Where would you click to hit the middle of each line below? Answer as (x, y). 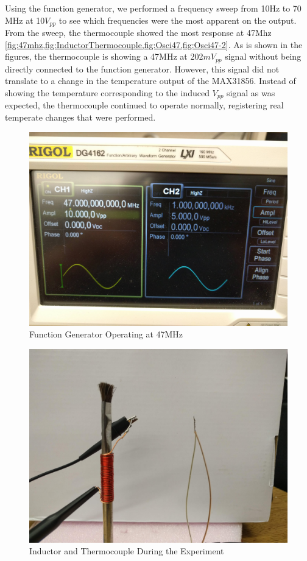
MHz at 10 (25, 20)
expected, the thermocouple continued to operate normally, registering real (144, 105)
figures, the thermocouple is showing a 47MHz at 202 (104, 56)
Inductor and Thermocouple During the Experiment (127, 551)
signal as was (251, 92)
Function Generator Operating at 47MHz (106, 334)
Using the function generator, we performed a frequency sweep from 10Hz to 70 (153, 8)
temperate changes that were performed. (80, 117)
